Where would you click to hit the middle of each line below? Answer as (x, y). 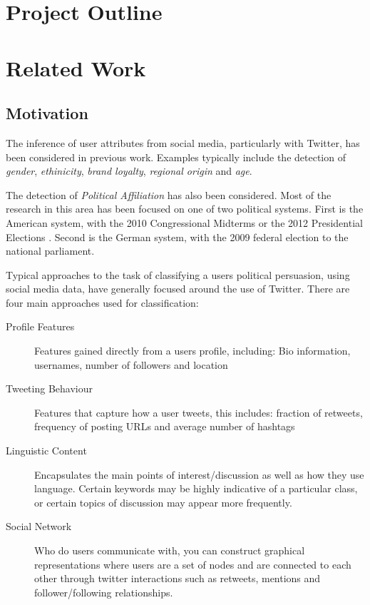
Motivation (47, 113)
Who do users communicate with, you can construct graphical (170, 550)
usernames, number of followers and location (131, 364)
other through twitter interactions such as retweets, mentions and (178, 578)
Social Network (39, 526)
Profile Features (40, 326)
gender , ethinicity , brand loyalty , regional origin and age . (129, 171)
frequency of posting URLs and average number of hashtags (165, 426)
